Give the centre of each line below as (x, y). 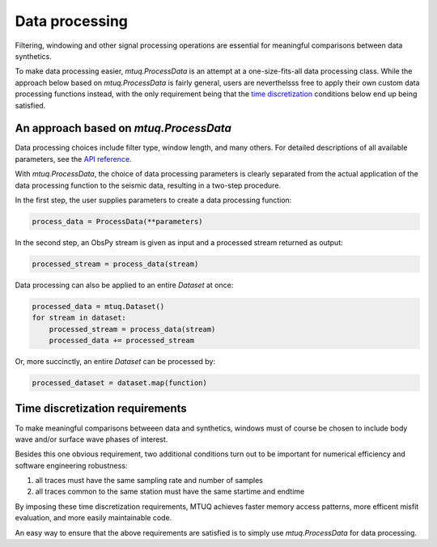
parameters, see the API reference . (74, 159)
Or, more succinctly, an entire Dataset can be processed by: (115, 362)
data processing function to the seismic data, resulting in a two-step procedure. (148, 185)
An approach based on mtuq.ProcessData (123, 128)
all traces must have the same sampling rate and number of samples (149, 481)
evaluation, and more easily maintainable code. (93, 518)
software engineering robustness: (71, 465)
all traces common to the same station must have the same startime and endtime (170, 492)
